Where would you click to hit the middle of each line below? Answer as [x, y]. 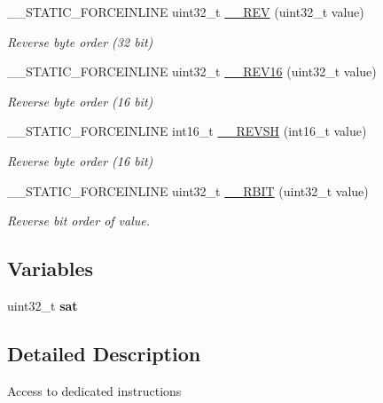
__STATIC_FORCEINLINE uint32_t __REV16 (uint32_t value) [192, 71]
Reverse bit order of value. [79, 221]
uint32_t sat [43, 305]
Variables [51, 269]
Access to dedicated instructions [94, 390]
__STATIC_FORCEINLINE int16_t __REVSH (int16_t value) [187, 131]
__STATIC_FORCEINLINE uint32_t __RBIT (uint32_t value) [188, 190]
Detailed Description [104, 353]
